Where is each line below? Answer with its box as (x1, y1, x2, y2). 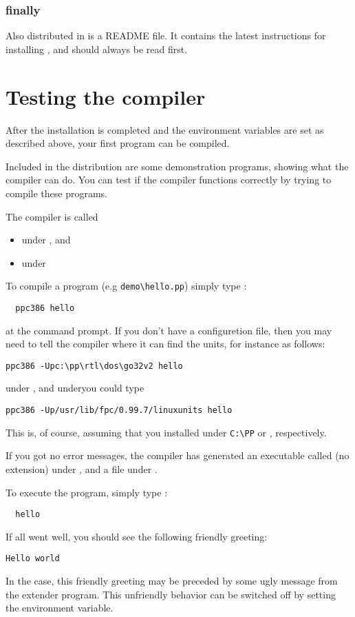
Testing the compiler (6, 82, 206, 110)
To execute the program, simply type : (6, 485, 168, 499)
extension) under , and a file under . (6, 461, 158, 476)
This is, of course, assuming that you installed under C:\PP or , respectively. (6, 425, 327, 439)
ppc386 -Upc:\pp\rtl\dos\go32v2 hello (6, 361, 183, 371)
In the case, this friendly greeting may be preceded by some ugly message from (6, 574, 338, 588)
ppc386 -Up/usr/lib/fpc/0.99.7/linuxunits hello (6, 405, 233, 416)
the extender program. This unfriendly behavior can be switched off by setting (6, 587, 336, 601)
